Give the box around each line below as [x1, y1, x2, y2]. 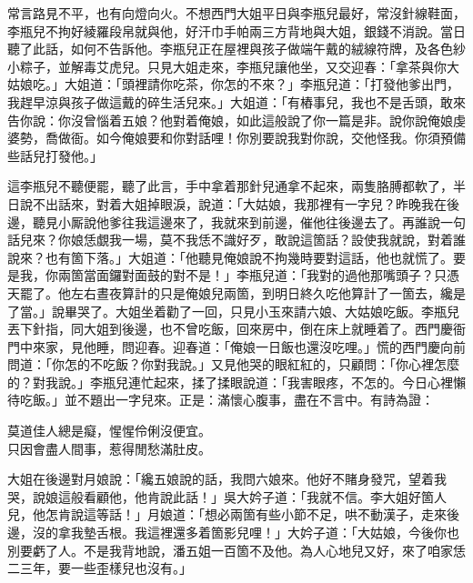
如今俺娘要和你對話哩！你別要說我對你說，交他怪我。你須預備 [96, 128, 466, 147]
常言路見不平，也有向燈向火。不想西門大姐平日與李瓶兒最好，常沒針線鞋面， [7, 4, 466, 22]
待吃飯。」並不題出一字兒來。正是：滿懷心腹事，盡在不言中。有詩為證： [7, 390, 434, 409]
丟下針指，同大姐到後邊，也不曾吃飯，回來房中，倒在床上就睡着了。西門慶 [7, 319, 453, 338]
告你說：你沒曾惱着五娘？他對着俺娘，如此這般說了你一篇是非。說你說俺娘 [7, 110, 453, 129]
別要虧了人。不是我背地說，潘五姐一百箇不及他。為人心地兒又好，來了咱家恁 [7, 540, 466, 559]
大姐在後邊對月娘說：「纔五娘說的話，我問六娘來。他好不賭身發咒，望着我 [7, 469, 447, 488]
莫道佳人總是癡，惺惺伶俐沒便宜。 [7, 421, 211, 440]
